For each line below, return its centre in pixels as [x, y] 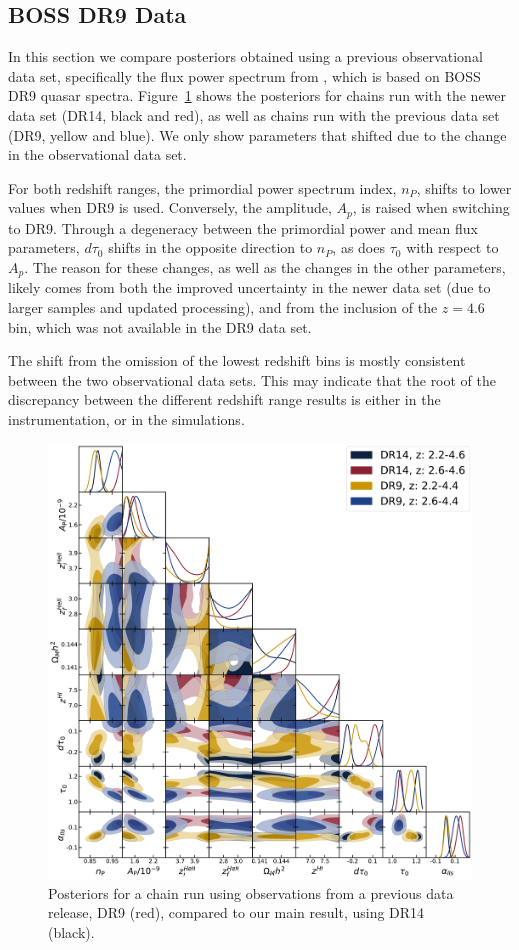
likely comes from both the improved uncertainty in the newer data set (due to [249, 287]
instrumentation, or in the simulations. [126, 419]
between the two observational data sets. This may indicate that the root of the [252, 379]
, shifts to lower [464, 187]
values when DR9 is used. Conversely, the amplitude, [170, 207]
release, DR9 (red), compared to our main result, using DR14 [236, 912]
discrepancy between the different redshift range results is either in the [224, 399]
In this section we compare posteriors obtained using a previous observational [245, 56]
